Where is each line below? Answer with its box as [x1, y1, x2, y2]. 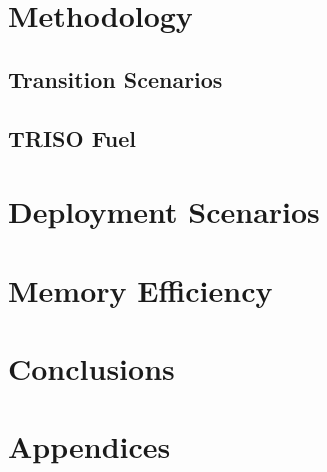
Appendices [8, 426, 171, 467]
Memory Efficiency [8, 269, 273, 310]
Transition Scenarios [8, 63, 223, 94]
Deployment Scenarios [8, 191, 320, 232]
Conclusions [8, 347, 175, 388]
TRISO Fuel [8, 122, 137, 153]
